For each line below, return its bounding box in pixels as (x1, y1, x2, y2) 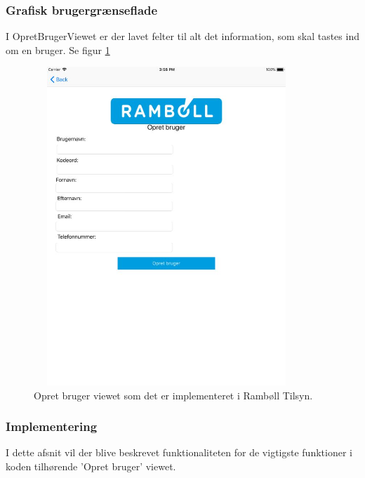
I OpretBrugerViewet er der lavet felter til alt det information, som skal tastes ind (6, 29, 359, 44)
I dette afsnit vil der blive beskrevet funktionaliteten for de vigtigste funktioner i (6, 445, 352, 460)
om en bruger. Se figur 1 (6, 42, 110, 57)
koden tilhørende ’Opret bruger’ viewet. (6, 458, 176, 473)
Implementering (6, 418, 98, 435)
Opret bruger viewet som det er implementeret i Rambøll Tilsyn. (34, 387, 313, 402)
